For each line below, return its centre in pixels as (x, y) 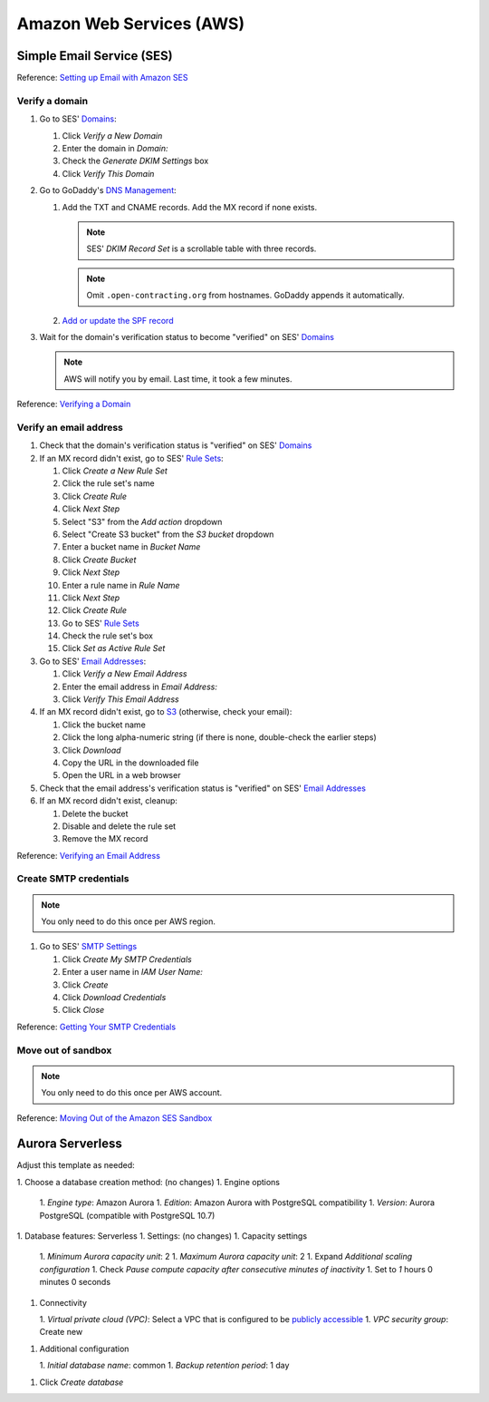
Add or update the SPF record (118, 320)
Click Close (83, 1010)
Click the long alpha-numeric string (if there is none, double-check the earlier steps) (220, 737)
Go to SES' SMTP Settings (88, 947)
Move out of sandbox (64, 1050)
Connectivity (63, 1302)
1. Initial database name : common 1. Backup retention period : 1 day (164, 1366)
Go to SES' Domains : (78, 119)
